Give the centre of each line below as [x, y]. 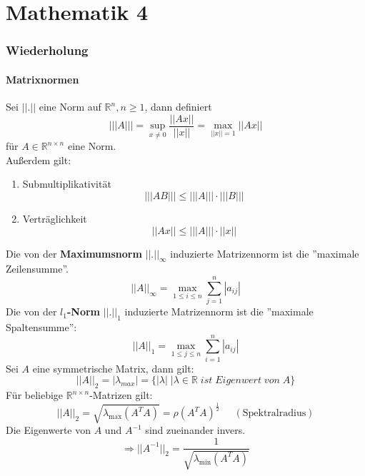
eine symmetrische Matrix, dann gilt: [113, 368]
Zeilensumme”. [37, 269]
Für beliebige [35, 395]
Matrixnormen [42, 79]
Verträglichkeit [55, 219]
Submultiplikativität [67, 184]
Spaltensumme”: [41, 326]
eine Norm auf [70, 107]
